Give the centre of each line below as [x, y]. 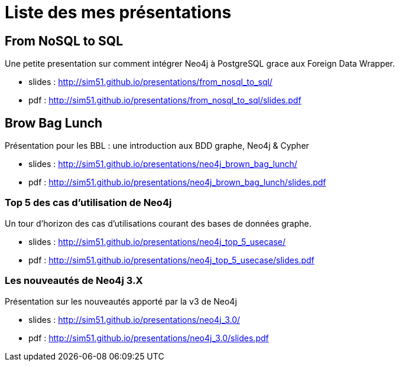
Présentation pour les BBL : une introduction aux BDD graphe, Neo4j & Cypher [157, 146]
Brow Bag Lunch [54, 123]
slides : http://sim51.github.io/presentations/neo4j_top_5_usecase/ [157, 241]
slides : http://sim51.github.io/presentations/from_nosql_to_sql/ [150, 82]
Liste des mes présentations [118, 12]
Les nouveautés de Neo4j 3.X [74, 281]
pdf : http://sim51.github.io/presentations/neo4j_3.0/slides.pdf [149, 338]
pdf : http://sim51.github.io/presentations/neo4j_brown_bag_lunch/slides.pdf [177, 182]
